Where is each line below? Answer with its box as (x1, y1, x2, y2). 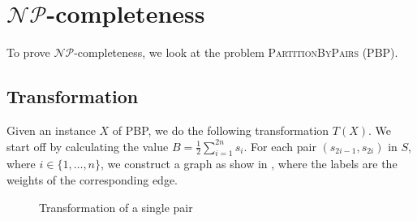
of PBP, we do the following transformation (112, 121, 329, 138)
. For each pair (243, 137, 316, 154)
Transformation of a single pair (39, 198, 193, 215)
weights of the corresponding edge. (6, 171, 178, 188)
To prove (6, 44, 50, 61)
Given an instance (6, 121, 96, 138)
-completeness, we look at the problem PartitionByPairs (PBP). (74, 44, 398, 61)
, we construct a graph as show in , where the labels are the (101, 155, 398, 172)
